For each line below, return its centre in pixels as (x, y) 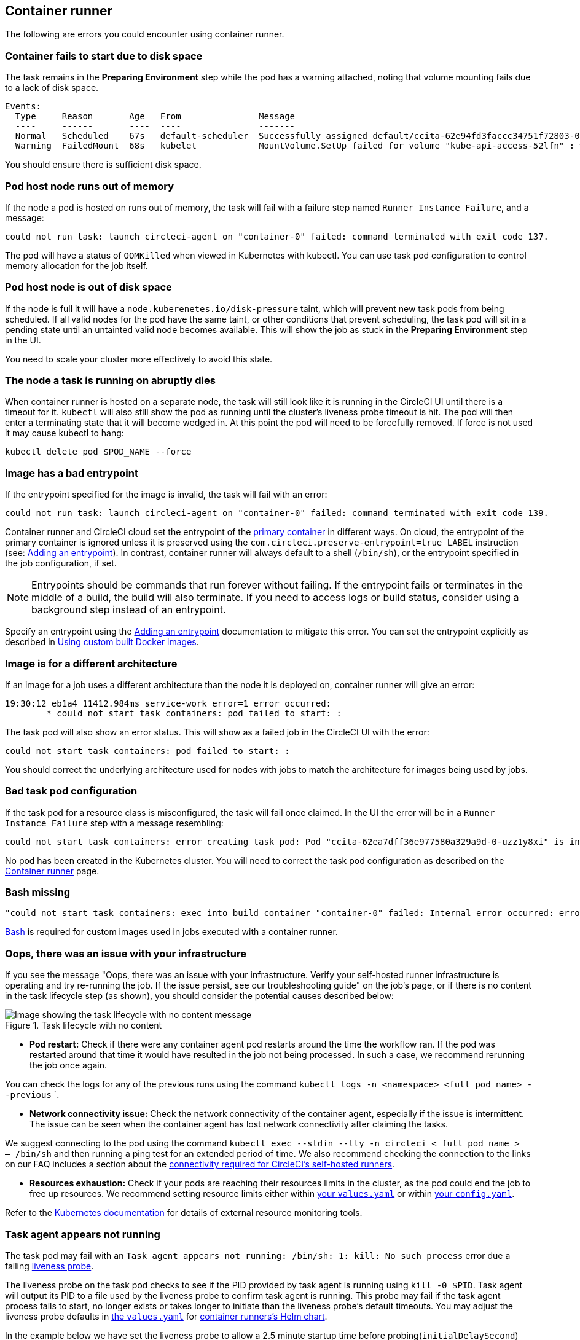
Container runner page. (52, 871)
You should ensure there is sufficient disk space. (103, 165)
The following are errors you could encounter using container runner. (145, 34)
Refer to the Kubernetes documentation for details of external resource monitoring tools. (184, 1213)
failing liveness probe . (49, 1266)
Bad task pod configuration (71, 791)
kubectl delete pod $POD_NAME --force (98, 452)
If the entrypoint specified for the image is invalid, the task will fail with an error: (166, 495)
